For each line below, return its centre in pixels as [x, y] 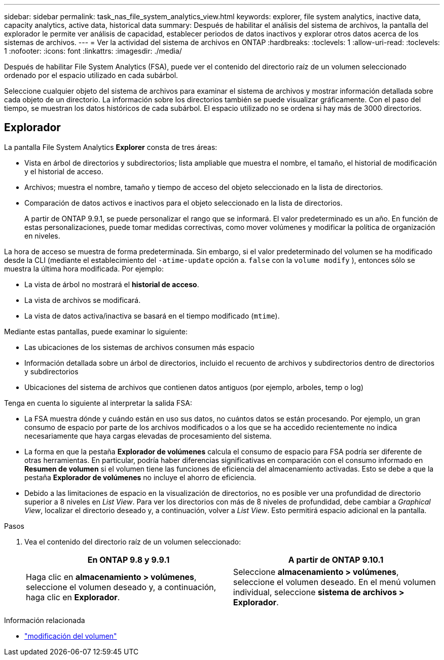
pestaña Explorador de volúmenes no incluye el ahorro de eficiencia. [140, 477]
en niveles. [42, 236]
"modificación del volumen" [71, 636]
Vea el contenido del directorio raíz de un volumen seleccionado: [133, 541]
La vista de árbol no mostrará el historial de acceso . [112, 284]
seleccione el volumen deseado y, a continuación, [121, 587]
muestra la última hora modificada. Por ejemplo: [84, 268]
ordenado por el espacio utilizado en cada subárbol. [91, 75]
